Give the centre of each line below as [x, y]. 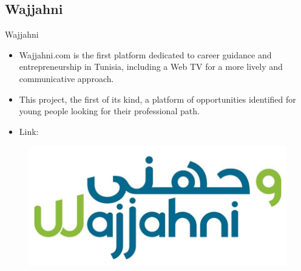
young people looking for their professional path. [109, 111]
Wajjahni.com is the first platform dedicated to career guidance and [145, 54]
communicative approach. [66, 78]
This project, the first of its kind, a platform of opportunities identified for [157, 99]
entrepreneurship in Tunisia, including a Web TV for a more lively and [151, 67]
